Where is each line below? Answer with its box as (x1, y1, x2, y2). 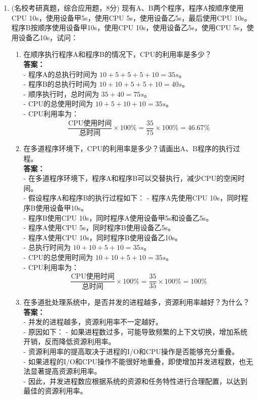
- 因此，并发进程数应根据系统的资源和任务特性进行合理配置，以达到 (23, 375, 247, 386)
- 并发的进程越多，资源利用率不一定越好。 (23, 316, 163, 327)
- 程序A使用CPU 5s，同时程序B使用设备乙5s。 (23, 222, 175, 233)
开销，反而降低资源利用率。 (23, 336, 116, 347)
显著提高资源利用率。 (30, 366, 101, 376)
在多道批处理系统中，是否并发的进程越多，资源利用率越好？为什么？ (23, 297, 250, 307)
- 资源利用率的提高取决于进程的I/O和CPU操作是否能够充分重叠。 (23, 346, 239, 357)
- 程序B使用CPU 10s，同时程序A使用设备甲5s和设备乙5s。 (23, 212, 213, 223)
